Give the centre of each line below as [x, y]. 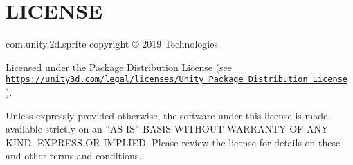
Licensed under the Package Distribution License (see [119, 67]
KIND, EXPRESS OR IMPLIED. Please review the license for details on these [173, 142]
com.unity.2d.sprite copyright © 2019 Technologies [112, 44]
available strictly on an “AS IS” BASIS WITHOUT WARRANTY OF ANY [167, 129]
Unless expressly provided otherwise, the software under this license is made [167, 115]
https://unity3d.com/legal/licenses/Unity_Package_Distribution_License [176, 80]
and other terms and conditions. [74, 156]
